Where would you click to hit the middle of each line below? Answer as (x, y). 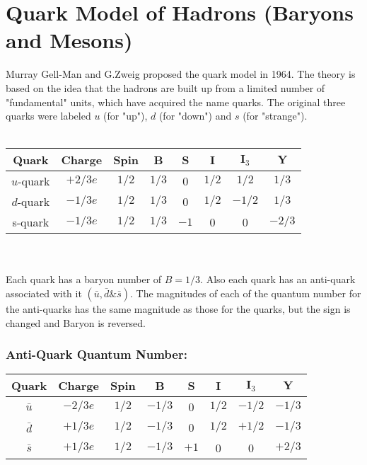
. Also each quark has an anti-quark (278, 279)
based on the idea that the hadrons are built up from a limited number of (165, 87)
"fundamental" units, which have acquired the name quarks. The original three (176, 102)
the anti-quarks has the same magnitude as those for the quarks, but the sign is (178, 309)
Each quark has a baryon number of (84, 279)
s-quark (31, 222)
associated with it (44, 293)
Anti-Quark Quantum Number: (97, 354)
